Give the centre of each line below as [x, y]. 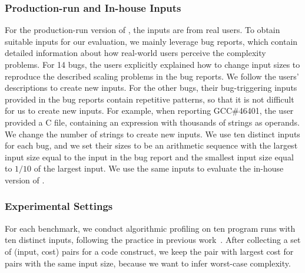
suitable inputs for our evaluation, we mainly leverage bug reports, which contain [151, 41]
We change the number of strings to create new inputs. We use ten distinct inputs [152, 134]
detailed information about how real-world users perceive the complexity [135, 53]
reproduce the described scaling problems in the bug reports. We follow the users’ [152, 76]
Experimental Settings [59, 206]
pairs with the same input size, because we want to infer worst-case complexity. [148, 263]
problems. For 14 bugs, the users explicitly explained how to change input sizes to [152, 64]
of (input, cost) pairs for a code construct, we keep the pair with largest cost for [149, 251]
